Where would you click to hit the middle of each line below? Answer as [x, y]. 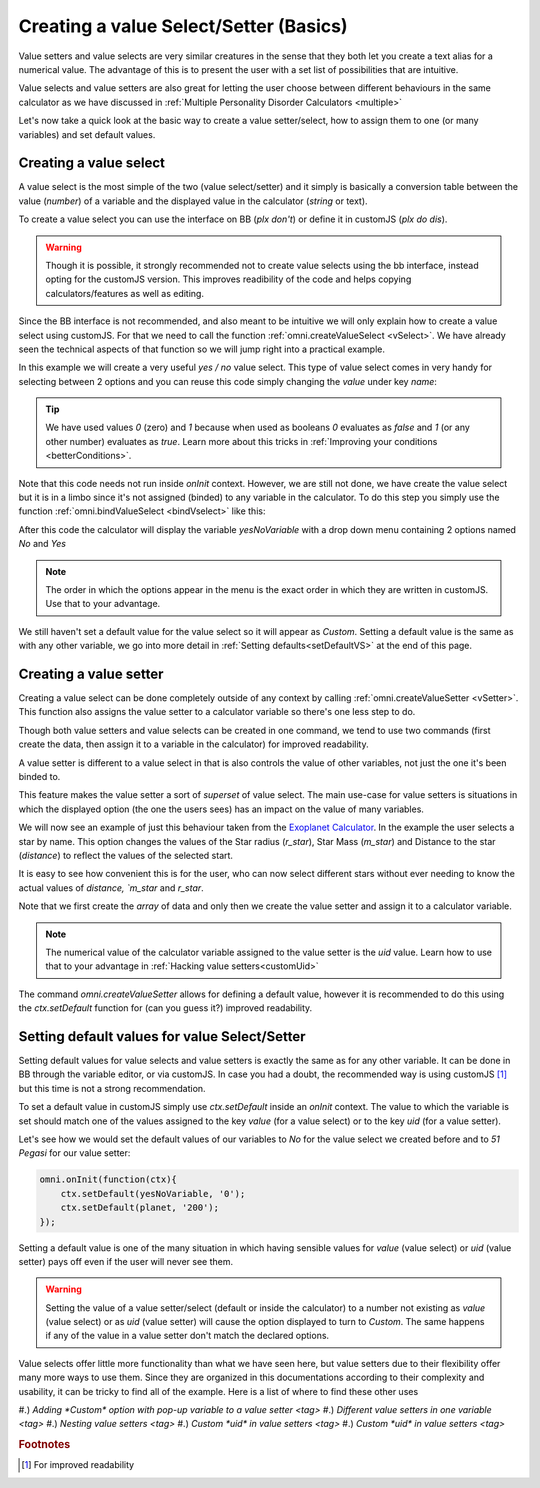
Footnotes [44, 1445]
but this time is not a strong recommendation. [112, 1088]
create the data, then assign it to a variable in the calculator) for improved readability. [193, 744]
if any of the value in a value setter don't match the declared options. [187, 1336]
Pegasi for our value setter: [74, 1153]
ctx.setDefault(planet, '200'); [140, 1208]
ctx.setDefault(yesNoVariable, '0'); [153, 1193]
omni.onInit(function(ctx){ [108, 1179]
